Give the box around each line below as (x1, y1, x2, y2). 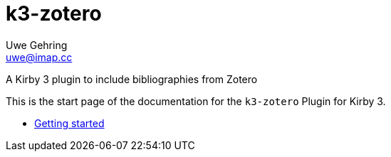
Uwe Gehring (6, 38, 68, 51)
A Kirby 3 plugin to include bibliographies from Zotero (6, 72, 258, 85)
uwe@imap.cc (6, 50, 73, 63)
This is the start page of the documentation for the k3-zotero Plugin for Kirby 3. (6, 94, 386, 107)
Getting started (34, 117, 105, 129)
